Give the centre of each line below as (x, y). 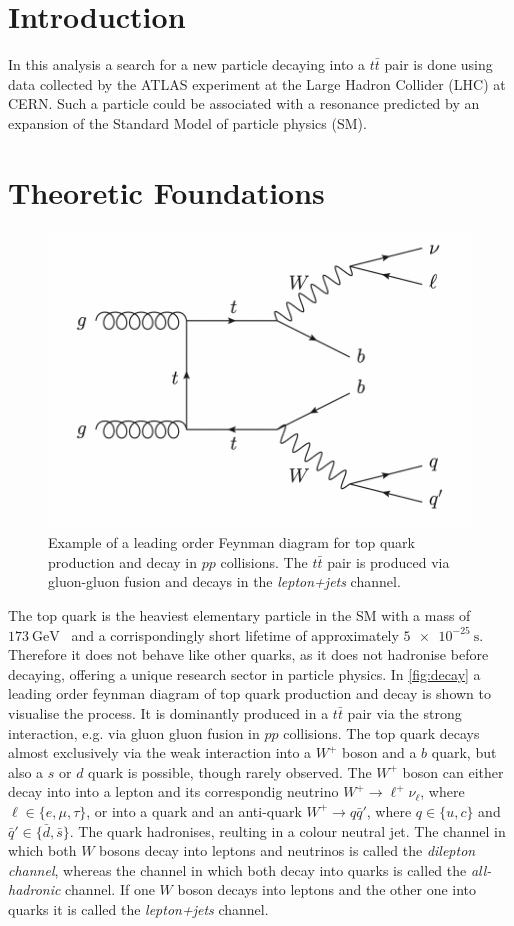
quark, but (464, 752)
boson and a (379, 752)
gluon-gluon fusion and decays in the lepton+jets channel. (224, 581)
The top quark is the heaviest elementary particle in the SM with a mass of (239, 614)
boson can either (453, 771)
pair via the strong (404, 712)
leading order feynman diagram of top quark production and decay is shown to (250, 693)
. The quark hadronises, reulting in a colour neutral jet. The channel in (287, 830)
